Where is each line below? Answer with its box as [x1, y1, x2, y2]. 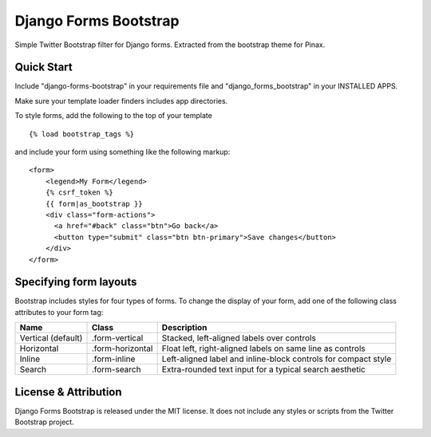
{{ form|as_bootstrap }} [45, 199, 143, 208]
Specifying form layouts [14, 275, 137, 289]
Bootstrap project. [14, 417, 75, 427]
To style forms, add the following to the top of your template [14, 111, 213, 120]
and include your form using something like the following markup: [14, 148, 231, 157]
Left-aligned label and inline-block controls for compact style [161, 353, 392, 364]
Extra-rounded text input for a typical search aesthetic [161, 364, 366, 375]
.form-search [91, 364, 141, 375]
